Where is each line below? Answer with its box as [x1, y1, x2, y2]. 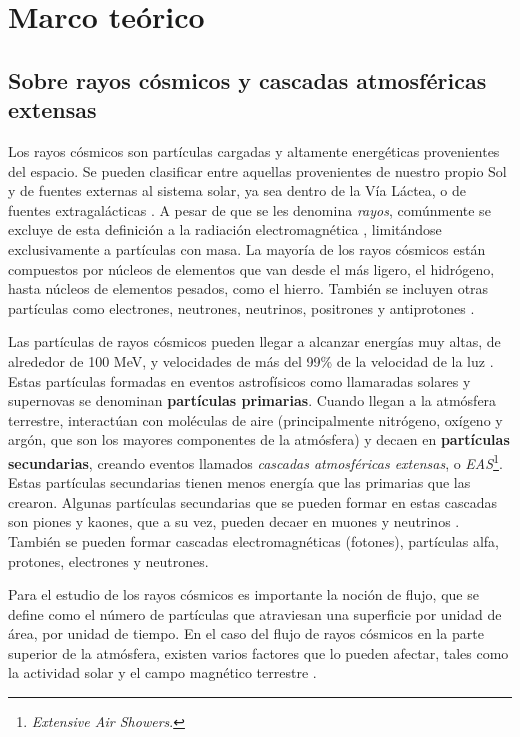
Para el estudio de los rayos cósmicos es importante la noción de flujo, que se [8, 584, 479, 605]
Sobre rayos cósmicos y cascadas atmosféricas [8, 64, 487, 95]
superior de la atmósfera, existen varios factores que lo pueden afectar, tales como [8, 642, 509, 663]
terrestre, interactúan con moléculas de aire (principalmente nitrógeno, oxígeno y [8, 409, 503, 430]
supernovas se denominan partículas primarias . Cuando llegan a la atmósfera [8, 390, 497, 411]
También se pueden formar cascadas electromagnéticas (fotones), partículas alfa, [8, 530, 499, 551]
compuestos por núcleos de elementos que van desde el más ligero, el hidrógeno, [8, 258, 495, 279]
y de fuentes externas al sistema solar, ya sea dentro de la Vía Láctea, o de [8, 180, 467, 201]
